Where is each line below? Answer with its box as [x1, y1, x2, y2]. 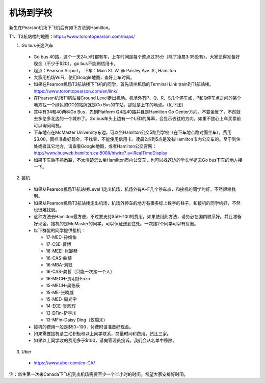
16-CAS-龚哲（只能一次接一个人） [46, 268, 115, 275]
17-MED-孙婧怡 [46, 234, 77, 240]
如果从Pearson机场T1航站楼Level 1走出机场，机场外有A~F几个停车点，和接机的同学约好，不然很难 [33, 186, 232, 192]
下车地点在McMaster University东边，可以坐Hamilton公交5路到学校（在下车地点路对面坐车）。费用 [33, 129, 232, 135]
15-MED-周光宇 [46, 296, 77, 302]
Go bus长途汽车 [21, 42, 53, 49]
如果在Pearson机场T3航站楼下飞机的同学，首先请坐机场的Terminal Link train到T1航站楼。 [33, 81, 214, 87]
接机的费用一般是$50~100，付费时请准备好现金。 [33, 324, 133, 329]
